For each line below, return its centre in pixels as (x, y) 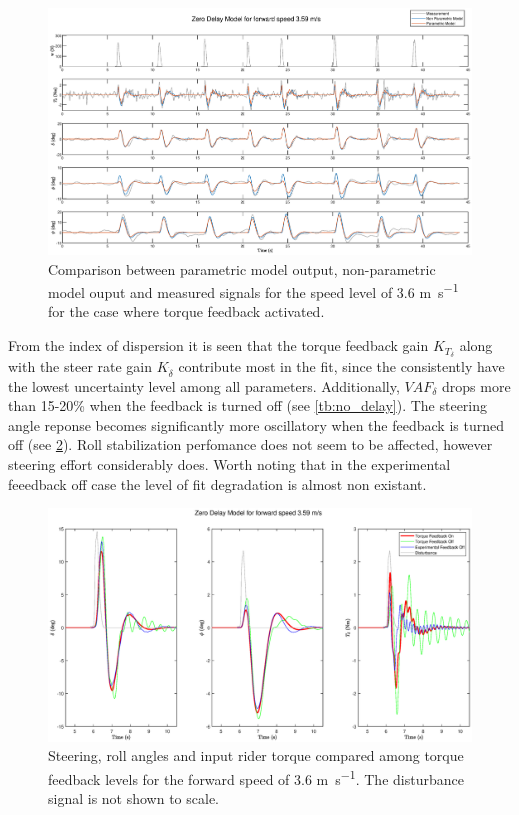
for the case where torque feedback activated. (186, 311)
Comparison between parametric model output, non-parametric (242, 268)
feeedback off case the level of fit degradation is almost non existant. (217, 483)
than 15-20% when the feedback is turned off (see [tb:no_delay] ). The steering (248, 405)
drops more (476, 385)
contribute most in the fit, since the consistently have (341, 365)
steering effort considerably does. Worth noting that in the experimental (229, 464)
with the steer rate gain (80, 365)
